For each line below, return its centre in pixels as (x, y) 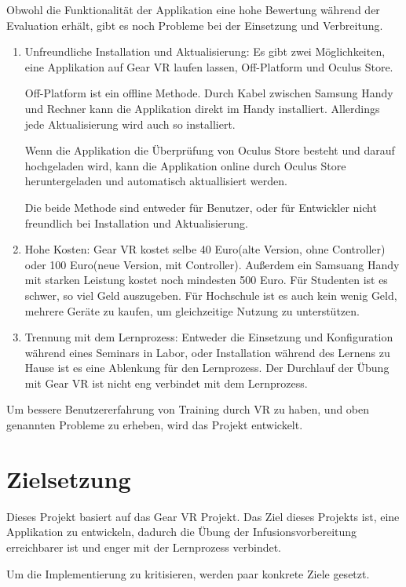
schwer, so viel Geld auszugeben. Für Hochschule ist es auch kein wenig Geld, (211, 295)
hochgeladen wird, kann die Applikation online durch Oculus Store (185, 165)
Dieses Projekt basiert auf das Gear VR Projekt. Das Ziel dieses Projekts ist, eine (203, 516)
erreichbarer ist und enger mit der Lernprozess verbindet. (144, 547)
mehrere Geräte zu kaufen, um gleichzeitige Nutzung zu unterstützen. (192, 310)
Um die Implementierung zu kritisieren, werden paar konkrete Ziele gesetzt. (188, 573)
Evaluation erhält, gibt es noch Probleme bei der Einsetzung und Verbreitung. (195, 25)
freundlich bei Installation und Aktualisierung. (136, 222)
